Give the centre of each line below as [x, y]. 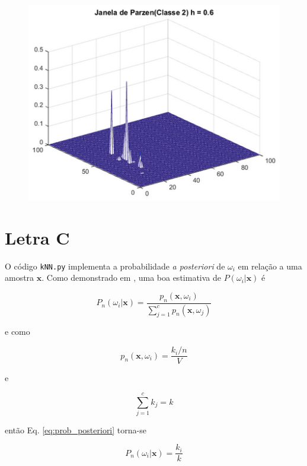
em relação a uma [270, 266]
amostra [20, 278]
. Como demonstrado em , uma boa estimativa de [131, 278]
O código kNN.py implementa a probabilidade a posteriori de [115, 266]
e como [17, 332]
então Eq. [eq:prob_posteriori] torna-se [76, 429]
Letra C [37, 237]
